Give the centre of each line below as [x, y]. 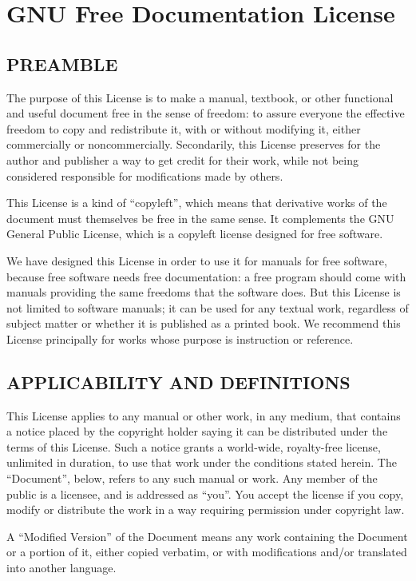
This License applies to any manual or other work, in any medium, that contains [204, 415]
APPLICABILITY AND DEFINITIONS [178, 382]
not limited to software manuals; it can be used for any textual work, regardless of [208, 307]
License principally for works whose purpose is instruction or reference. [180, 338]
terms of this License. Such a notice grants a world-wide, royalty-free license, [194, 446]
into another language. [61, 568]
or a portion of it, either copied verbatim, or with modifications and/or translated [207, 552]
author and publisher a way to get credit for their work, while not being [182, 159]
